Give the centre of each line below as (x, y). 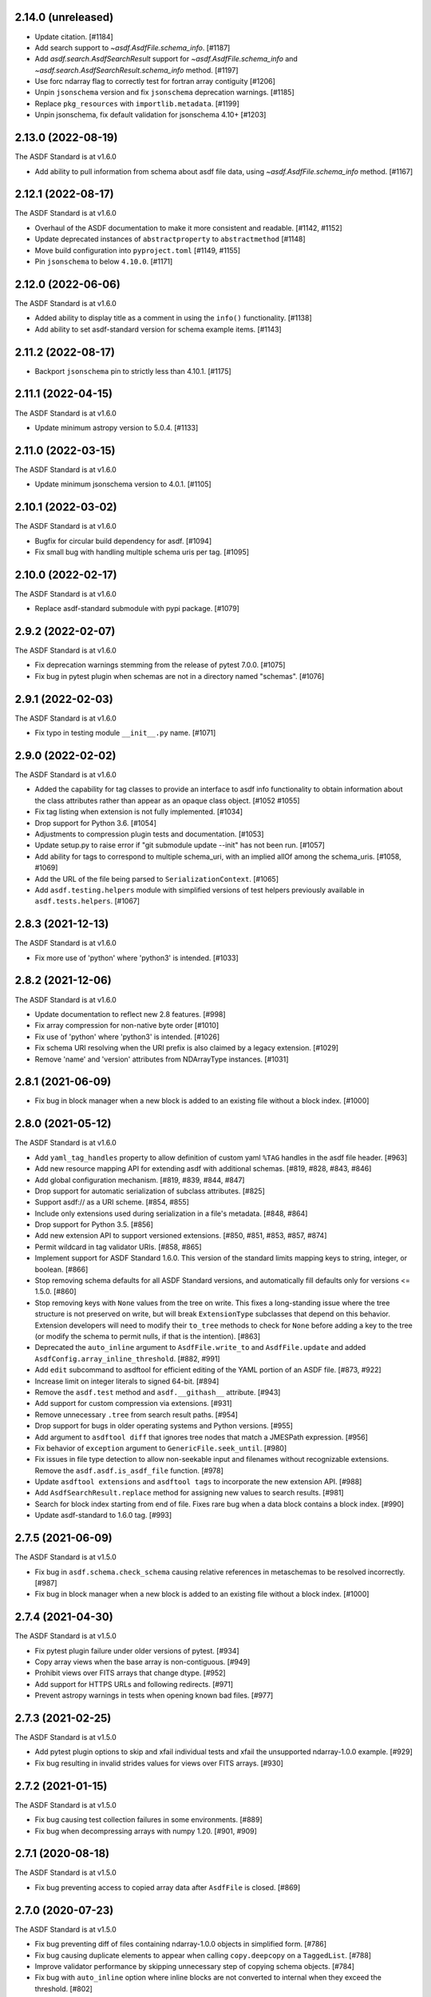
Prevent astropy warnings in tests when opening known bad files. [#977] (154, 1695)
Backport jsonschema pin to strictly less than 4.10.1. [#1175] (133, 371)
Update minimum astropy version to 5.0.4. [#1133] (117, 427)
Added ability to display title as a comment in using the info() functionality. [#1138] (173, 318)
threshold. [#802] (64, 1988)
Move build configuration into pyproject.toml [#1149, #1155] (138, 250)
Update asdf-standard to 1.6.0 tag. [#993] (103, 1515)
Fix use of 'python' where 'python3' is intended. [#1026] (127, 1036)
